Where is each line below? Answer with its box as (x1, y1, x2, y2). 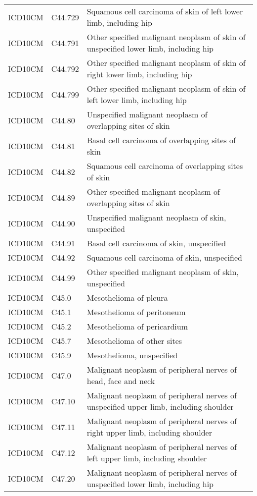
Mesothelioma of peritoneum (86, 306, 186, 318)
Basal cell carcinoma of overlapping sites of (86, 134, 236, 146)
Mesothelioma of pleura (86, 292, 168, 303)
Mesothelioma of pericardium (86, 321, 188, 332)
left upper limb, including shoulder (86, 452, 207, 464)
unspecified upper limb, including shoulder (86, 401, 234, 412)
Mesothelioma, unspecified (86, 349, 178, 361)
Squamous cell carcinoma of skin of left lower (86, 5, 243, 17)
